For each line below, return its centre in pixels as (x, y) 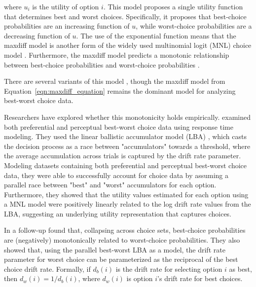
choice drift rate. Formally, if (47, 269)
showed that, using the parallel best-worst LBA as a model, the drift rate (115, 249)
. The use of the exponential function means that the (156, 35)
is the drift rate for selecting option (169, 269)
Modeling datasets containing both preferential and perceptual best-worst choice (126, 165)
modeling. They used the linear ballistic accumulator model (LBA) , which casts (125, 136)
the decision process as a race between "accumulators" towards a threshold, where (127, 146)
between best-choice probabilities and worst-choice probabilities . (102, 64)
